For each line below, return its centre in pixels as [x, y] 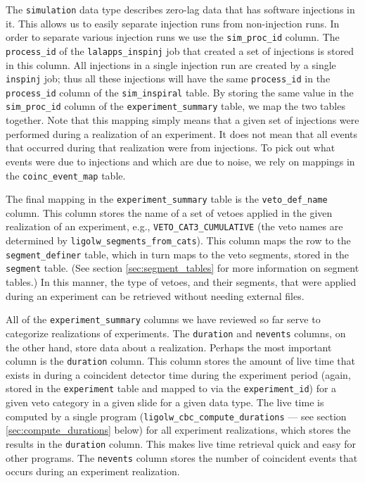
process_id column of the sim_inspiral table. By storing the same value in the [180, 92]
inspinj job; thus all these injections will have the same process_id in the [168, 79]
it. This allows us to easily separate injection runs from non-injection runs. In [173, 23]
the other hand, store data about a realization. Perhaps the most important [169, 347]
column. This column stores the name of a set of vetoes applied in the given [169, 212]
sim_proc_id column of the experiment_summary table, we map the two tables [175, 106]
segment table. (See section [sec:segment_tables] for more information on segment [182, 268]
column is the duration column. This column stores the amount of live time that [181, 361]
